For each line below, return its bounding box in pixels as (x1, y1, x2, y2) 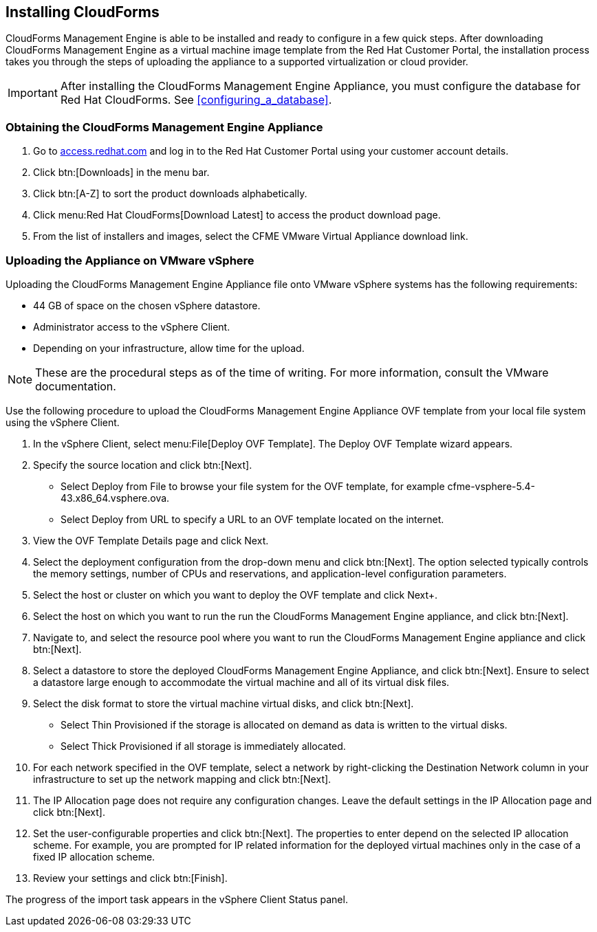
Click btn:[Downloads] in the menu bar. (33, 166, 210, 179)
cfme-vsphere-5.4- (447, 480, 535, 492)
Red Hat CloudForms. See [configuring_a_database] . (60, 93, 332, 107)
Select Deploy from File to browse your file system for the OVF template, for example (61, 480, 445, 492)
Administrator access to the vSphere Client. (33, 320, 230, 333)
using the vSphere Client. (6, 416, 120, 428)
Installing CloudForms (6, 3, 160, 21)
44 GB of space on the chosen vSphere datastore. (33, 299, 261, 311)
